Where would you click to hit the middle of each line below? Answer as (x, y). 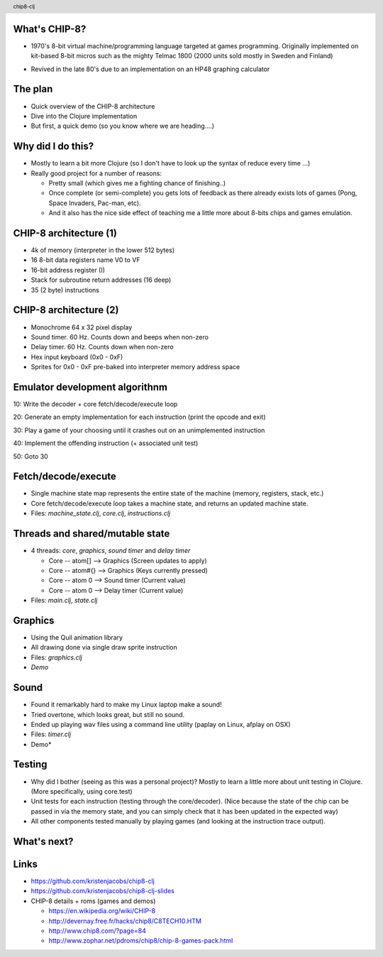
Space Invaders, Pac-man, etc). (95, 203)
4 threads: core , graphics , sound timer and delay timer (111, 551)
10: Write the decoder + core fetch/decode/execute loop (95, 404)
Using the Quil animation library (77, 638)
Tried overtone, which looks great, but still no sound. (108, 714)
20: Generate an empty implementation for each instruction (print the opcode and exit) (139, 417)
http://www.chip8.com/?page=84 (98, 931)
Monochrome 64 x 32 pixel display (82, 327)
